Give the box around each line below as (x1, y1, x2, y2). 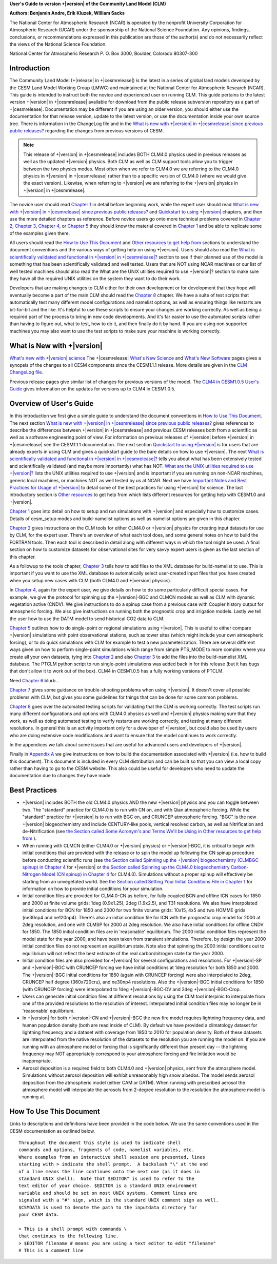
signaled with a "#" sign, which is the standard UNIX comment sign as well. (18, 1197, 219, 1203)
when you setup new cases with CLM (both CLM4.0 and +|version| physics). (9, 577, 172, 583)
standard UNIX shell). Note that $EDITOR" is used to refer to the (18, 1176, 194, 1182)
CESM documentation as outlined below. (9, 1128, 95, 1134)
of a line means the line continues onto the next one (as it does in (18, 1169, 200, 1174)
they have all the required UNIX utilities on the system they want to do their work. (9, 275, 181, 282)
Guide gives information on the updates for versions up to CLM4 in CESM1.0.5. (9, 386, 175, 392)
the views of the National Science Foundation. (9, 41, 107, 47)
